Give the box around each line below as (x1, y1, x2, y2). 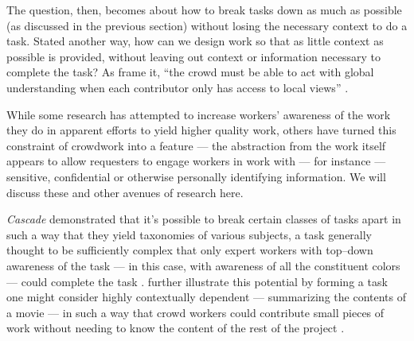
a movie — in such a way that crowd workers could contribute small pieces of (6, 304, 385, 320)
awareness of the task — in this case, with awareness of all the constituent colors (6, 257, 400, 273)
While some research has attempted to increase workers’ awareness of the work (6, 106, 391, 122)
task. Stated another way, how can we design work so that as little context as (6, 33, 384, 49)
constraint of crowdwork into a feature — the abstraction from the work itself (6, 137, 386, 153)
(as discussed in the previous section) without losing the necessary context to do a (6, 17, 408, 33)
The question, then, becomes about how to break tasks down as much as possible (6, 2, 402, 17)
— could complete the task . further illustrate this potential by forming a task (6, 273, 388, 289)
